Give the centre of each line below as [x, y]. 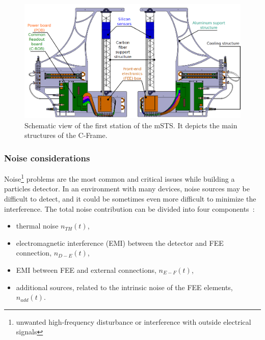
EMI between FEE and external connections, [86, 270]
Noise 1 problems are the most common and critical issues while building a [120, 178]
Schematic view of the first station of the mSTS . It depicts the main [131, 125]
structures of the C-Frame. [66, 135]
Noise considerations [47, 158]
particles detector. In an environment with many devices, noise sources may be [127, 189]
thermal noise [37, 226]
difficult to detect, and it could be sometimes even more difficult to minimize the [130, 199]
